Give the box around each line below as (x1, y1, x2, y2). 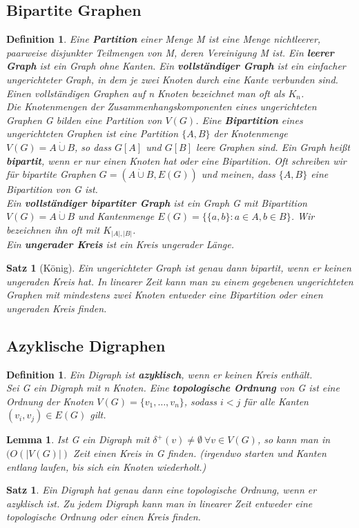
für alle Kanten (244, 394, 309, 408)
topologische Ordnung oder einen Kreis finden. (6, 509, 201, 524)
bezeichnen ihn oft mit (6, 222, 100, 236)
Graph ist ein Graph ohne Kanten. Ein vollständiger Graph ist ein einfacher (6, 59, 346, 73)
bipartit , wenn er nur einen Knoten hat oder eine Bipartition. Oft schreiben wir (6, 153, 347, 167)
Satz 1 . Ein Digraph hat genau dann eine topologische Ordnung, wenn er (6, 483, 317, 497)
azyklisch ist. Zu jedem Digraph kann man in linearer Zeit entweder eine (6, 496, 313, 510)
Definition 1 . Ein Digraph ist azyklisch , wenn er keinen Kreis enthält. (6, 367, 313, 381)
